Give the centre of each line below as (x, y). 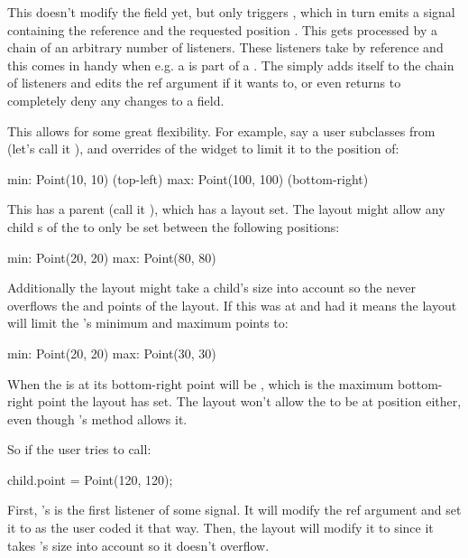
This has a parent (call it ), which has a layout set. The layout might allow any (226, 209)
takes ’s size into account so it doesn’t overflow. (138, 545)
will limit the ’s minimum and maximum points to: (148, 323)
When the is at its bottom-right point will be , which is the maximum (201, 383)
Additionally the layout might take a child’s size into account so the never (211, 288)
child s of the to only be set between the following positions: (174, 226)
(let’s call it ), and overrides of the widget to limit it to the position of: (203, 149)
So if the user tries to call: (79, 449)
